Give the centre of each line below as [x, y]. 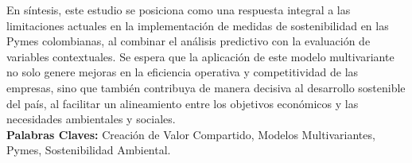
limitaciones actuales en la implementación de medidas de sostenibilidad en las [198, 25]
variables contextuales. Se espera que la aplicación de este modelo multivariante [200, 56]
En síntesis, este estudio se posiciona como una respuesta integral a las [179, 10]
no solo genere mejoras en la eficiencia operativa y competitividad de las [183, 72]
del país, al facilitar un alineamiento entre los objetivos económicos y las [183, 103]
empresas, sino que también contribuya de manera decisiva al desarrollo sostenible [206, 87]
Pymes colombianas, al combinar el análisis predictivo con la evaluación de [189, 41]
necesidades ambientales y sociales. [91, 119]
